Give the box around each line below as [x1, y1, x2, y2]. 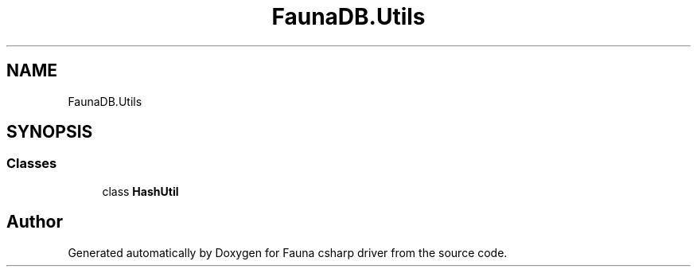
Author [6, 212, 63, 232]
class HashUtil [102, 184, 179, 198]
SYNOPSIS [6, 122, 93, 142]
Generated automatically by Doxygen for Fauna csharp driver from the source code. [68, 245, 508, 259]
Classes [6, 155, 57, 172]
